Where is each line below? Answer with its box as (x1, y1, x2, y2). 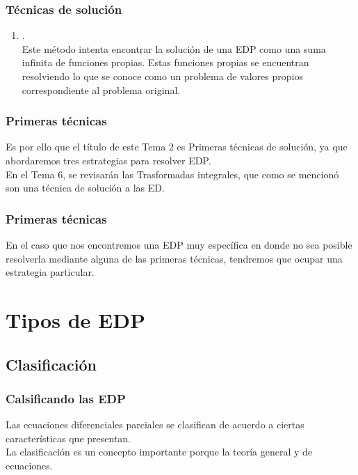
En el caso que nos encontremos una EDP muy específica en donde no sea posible (6, 238, 352, 251)
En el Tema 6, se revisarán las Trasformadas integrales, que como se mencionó (6, 166, 339, 181)
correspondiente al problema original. (22, 82, 181, 97)
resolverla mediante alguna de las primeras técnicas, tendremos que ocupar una (6, 251, 343, 265)
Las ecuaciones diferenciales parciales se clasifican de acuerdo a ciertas (6, 417, 304, 432)
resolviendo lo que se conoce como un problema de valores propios (22, 69, 303, 83)
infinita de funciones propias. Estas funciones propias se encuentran (22, 55, 309, 70)
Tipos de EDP (6, 305, 145, 334)
